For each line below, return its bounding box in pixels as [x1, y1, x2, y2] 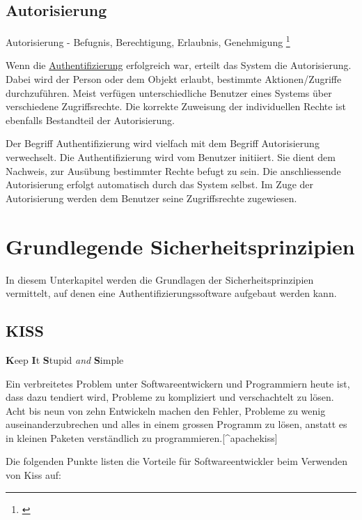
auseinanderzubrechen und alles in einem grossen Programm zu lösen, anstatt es [6, 417, 347, 431]
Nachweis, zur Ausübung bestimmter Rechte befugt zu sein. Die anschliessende [6, 163, 341, 178]
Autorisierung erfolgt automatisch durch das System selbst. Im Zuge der [6, 177, 314, 192]
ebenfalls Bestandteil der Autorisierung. [6, 112, 175, 127]
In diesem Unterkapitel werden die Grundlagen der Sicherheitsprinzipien [6, 272, 314, 286]
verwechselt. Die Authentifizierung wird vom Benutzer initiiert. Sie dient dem [6, 150, 336, 165]
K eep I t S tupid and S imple [6, 352, 124, 367]
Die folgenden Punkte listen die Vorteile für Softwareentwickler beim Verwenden [6, 454, 348, 468]
